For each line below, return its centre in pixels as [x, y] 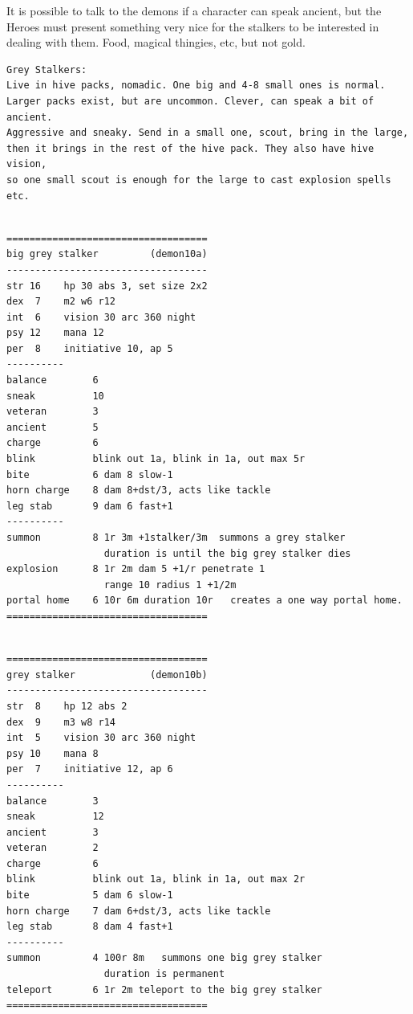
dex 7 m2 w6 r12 [61, 302]
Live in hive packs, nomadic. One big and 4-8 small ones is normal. [196, 86]
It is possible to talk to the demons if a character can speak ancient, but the [194, 10]
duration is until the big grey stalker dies [227, 553]
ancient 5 [53, 427]
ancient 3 [53, 832]
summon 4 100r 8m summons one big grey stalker [164, 958]
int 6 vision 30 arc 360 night [101, 317]
